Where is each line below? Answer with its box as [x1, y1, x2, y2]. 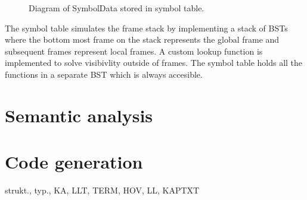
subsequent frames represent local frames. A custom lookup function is [5, 45, 263, 57]
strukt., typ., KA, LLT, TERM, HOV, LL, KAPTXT [5, 184, 200, 196]
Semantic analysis [5, 103, 153, 127]
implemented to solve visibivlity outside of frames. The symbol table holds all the [5, 56, 303, 69]
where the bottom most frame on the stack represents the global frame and [5, 33, 280, 46]
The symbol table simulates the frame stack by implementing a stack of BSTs [5, 21, 288, 34]
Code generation [5, 150, 143, 174]
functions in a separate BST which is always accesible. [5, 68, 203, 80]
